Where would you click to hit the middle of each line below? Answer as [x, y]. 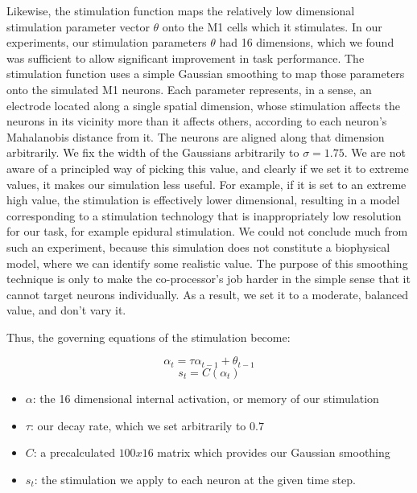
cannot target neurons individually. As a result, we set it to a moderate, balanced [208, 294]
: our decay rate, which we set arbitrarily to [138, 425]
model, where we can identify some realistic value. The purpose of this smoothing [207, 263]
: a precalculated [74, 452]
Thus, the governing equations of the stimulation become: [149, 337]
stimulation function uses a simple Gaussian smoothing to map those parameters [206, 74]
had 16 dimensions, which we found [307, 42]
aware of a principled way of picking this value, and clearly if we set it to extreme [208, 168]
